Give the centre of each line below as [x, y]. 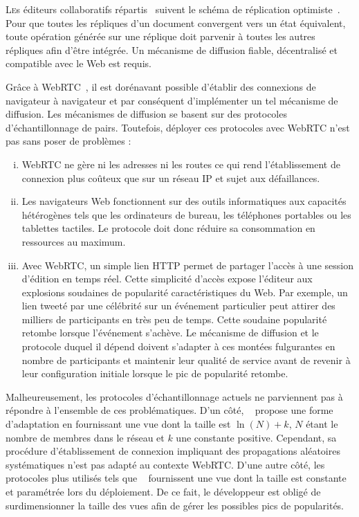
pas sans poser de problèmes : [68, 141]
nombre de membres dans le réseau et [85, 437]
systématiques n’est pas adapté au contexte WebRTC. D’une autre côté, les [165, 464]
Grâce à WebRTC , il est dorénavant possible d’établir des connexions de [161, 86]
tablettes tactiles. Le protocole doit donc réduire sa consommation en [168, 228]
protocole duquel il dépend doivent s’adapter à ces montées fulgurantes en [178, 346]
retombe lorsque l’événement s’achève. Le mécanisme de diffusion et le [170, 333]
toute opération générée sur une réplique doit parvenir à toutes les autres [160, 36]
